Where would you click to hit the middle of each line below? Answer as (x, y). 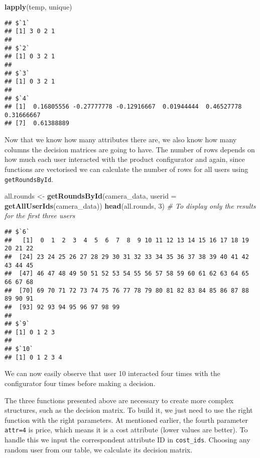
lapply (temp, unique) (38, 7)
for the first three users (40, 215)
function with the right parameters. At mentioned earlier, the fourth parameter (126, 420)
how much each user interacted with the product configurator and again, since (125, 159)
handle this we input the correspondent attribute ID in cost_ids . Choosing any (127, 440)
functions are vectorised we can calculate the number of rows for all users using (126, 169)
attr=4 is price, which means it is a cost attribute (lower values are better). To (126, 430)
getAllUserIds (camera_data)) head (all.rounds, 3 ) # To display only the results (130, 205)
